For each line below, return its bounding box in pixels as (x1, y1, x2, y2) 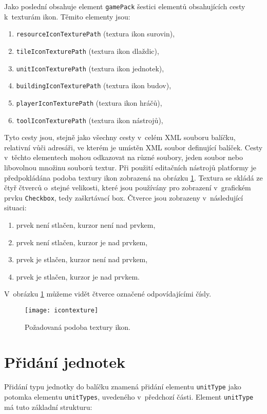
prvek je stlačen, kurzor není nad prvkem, (16, 254, 148, 265)
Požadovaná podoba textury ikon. (25, 321, 130, 332)
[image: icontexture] (25, 306, 99, 314)
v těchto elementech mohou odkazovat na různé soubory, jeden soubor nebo (4, 152, 243, 163)
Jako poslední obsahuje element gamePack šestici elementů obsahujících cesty (4, 1, 245, 11)
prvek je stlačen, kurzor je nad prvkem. (16, 271, 140, 282)
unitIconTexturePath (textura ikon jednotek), (16, 63, 164, 73)
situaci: (4, 202, 27, 213)
